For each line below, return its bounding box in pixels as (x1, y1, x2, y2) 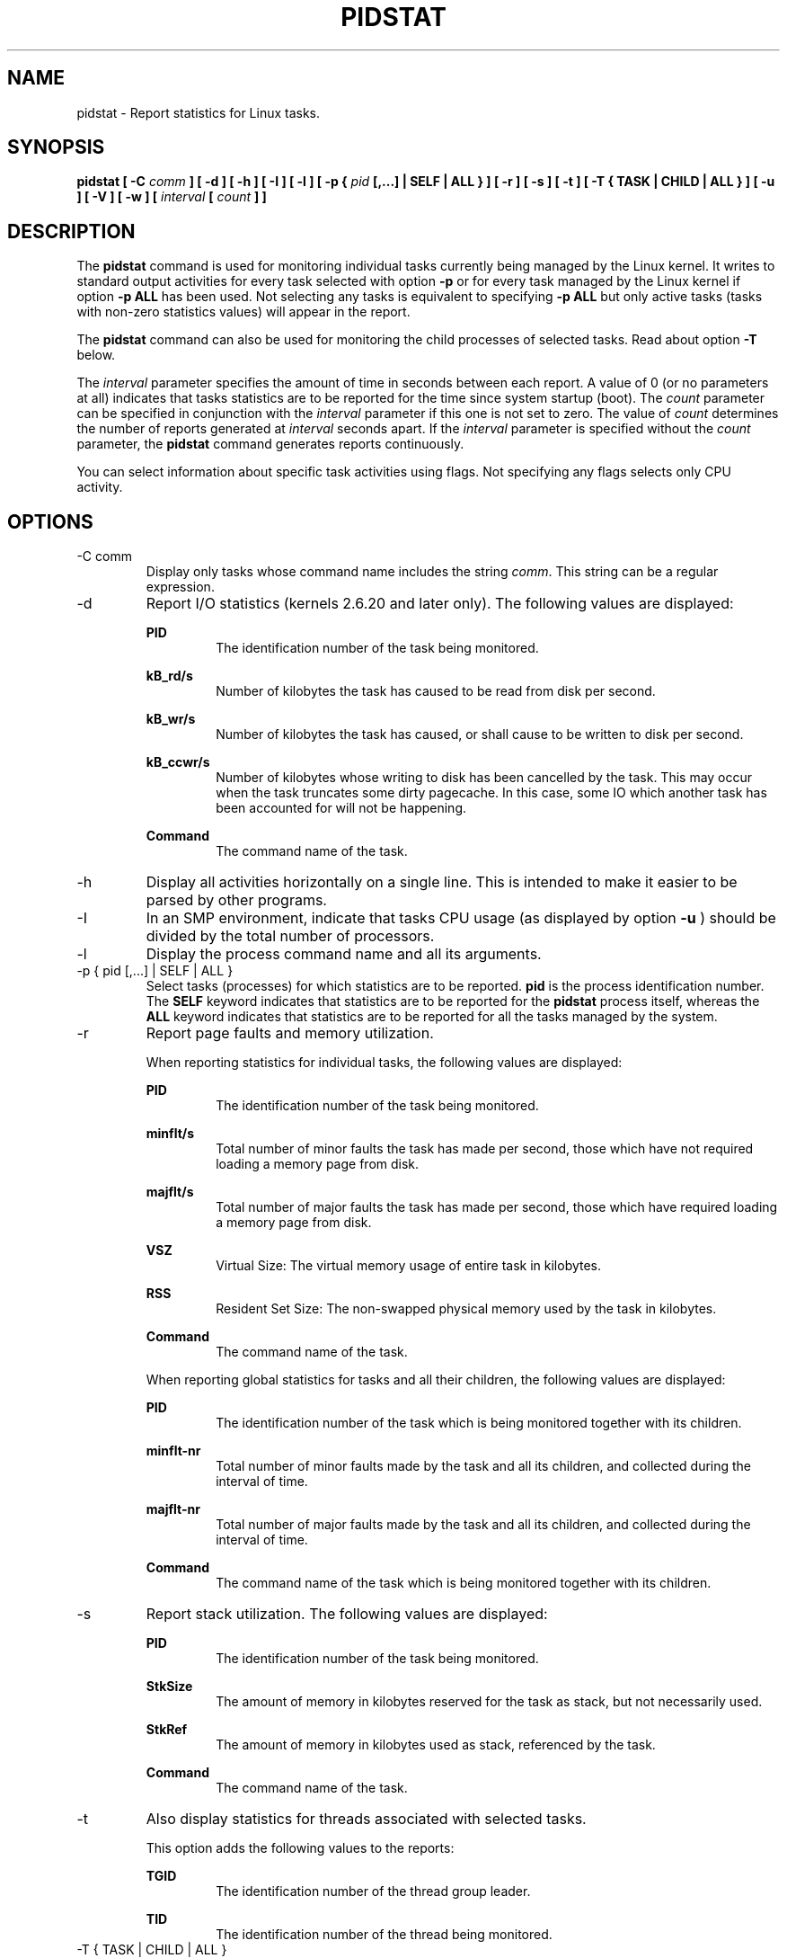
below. (76, 347, 116, 363)
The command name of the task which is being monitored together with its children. (216, 1575, 712, 1591)
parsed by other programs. (146, 891, 327, 910)
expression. (146, 579, 215, 595)
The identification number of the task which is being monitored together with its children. (216, 1415, 742, 1431)
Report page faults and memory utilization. (146, 1024, 434, 1043)
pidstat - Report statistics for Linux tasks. (76, 104, 321, 120)
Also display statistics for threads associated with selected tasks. (146, 1810, 587, 1829)
